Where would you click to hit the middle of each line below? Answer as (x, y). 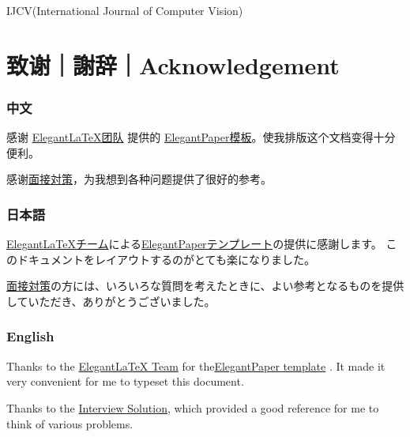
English (30, 336)
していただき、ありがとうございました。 (111, 301)
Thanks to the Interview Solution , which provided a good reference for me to (193, 407)
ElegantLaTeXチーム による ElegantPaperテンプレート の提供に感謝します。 (194, 244)
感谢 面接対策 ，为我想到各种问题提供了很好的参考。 (139, 179)
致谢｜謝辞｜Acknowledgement (173, 64)
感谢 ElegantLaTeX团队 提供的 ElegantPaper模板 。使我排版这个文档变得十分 (201, 137)
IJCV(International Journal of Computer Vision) (125, 10)
